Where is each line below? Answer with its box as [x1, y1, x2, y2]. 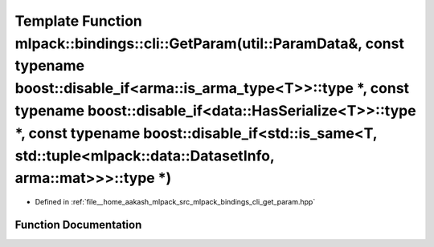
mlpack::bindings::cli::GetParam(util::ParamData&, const [14, 34, 405, 52]
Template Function [14, 12, 142, 30]
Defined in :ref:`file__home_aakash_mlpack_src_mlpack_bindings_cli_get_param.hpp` [35, 197, 316, 207]
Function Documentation [14, 217, 142, 232]
